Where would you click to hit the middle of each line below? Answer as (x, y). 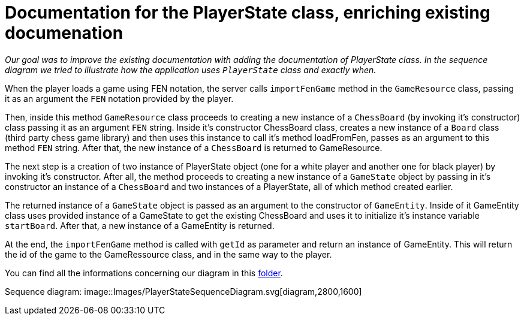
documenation (64, 33)
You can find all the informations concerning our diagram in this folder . (144, 273)
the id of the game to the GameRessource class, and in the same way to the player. (168, 254)
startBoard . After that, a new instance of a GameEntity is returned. (140, 225)
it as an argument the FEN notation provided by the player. (119, 98)
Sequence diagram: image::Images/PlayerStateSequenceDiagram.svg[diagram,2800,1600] (183, 291)
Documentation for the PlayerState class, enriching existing (248, 13)
